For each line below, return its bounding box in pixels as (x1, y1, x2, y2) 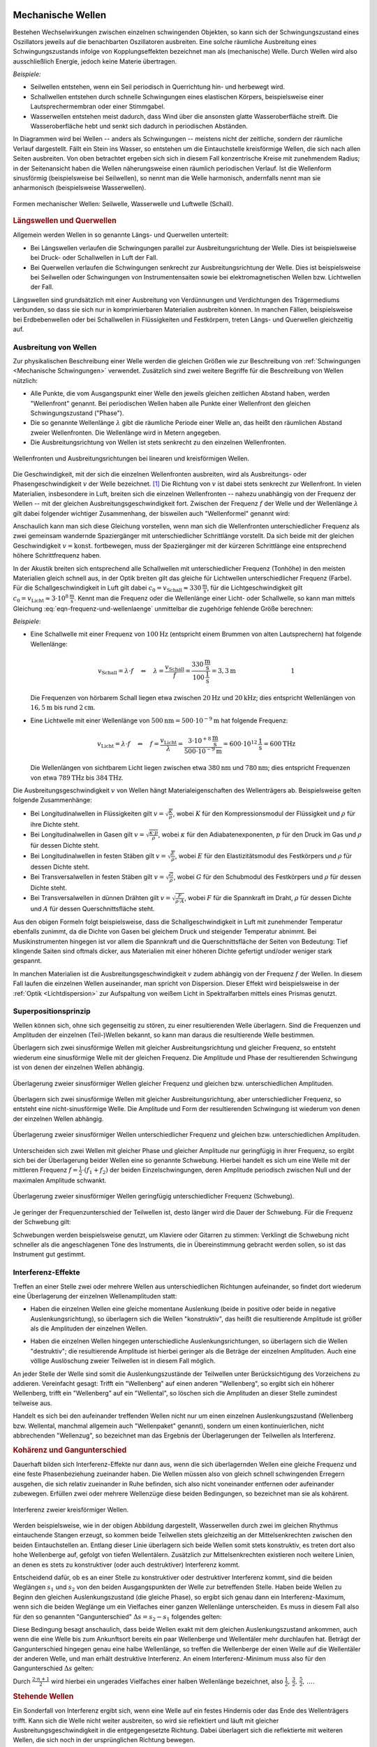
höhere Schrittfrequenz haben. (13, 551, 101, 560)
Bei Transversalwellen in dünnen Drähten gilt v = (30, 894, 171, 902)
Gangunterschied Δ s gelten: (13, 1664, 94, 1673)
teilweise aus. (13, 1398, 52, 1407)
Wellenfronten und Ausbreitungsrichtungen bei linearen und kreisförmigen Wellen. (13, 454, 250, 463)
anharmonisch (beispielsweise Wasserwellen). (13, 184, 147, 192)
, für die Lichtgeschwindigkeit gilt (207, 583, 303, 592)
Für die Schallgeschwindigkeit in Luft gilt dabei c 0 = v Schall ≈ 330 (13, 583, 202, 594)
